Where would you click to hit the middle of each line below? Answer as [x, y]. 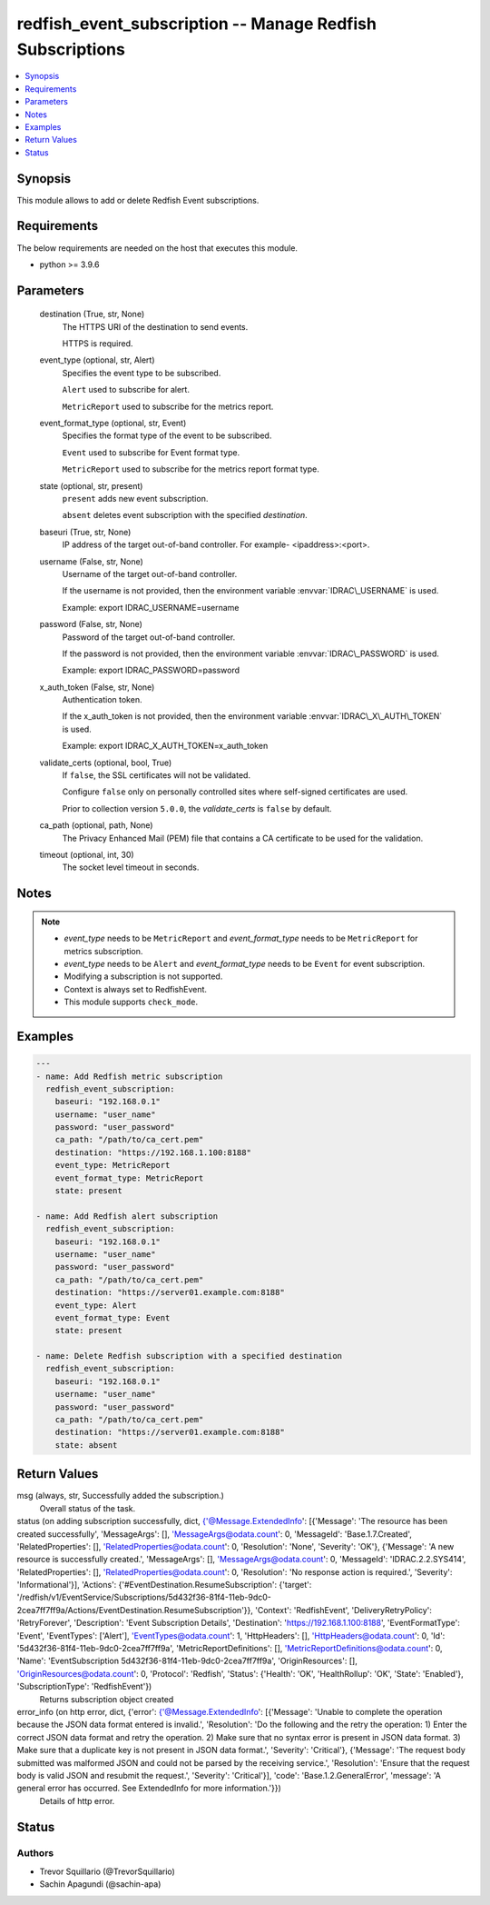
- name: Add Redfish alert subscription [127, 1216]
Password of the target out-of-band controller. [149, 637]
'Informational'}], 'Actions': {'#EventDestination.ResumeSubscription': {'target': [164, 1585]
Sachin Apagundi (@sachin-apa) [100, 1884]
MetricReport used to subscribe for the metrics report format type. [191, 469]
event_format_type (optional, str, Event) [113, 424]
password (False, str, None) [91, 624]
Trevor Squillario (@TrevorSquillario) [108, 1871]
